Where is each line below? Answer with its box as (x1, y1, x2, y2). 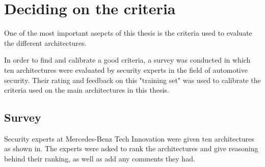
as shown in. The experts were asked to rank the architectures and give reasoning (4, 143, 258, 154)
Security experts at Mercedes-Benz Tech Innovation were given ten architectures (4, 133, 254, 144)
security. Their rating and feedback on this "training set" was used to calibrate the (4, 74, 261, 85)
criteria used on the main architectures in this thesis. (4, 85, 169, 95)
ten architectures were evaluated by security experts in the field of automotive (4, 64, 248, 75)
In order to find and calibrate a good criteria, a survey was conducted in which (4, 54, 251, 65)
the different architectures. (4, 37, 87, 48)
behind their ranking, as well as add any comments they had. (4, 153, 195, 164)
